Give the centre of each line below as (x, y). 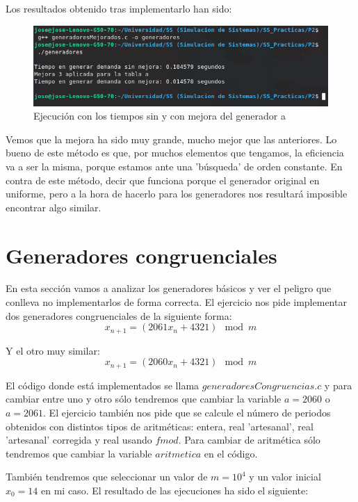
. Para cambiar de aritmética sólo (249, 440)
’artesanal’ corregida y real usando (79, 440)
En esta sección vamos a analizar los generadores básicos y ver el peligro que (169, 288)
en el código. (231, 453)
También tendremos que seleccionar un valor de (107, 477)
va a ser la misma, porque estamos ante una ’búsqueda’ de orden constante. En (174, 166)
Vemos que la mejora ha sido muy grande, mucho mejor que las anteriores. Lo (171, 139)
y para (338, 385)
